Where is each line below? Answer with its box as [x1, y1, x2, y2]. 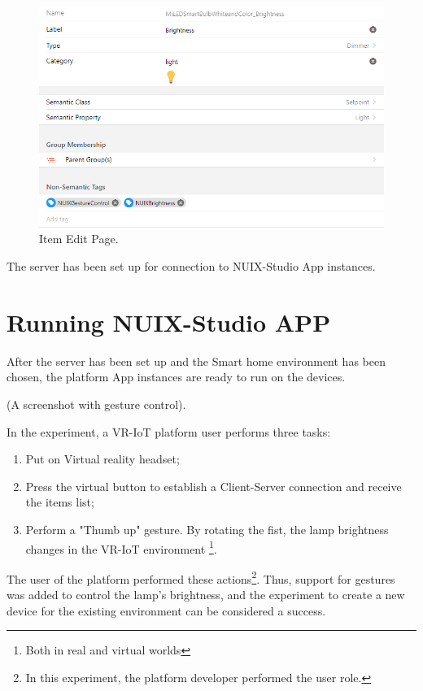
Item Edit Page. [39, 230, 119, 247]
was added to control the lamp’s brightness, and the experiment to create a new [7, 586, 405, 602]
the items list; [25, 493, 94, 511]
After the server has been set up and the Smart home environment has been [7, 352, 386, 369]
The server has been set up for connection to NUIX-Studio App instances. [7, 258, 376, 275]
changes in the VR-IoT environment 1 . [25, 537, 217, 557]
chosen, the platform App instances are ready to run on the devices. [7, 368, 346, 385]
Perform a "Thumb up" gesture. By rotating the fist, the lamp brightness [25, 520, 389, 537]
